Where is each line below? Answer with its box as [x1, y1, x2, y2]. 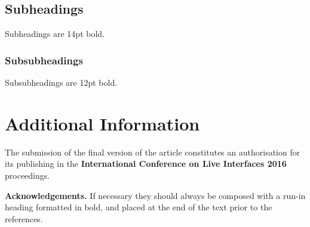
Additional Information [5, 111, 200, 135]
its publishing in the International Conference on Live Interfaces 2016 [5, 157, 287, 170]
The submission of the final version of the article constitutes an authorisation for [5, 145, 300, 158]
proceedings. [5, 169, 50, 181]
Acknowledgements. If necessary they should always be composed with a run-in [5, 189, 306, 201]
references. [5, 212, 43, 225]
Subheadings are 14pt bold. [5, 27, 105, 40]
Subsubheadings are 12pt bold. [5, 76, 118, 89]
